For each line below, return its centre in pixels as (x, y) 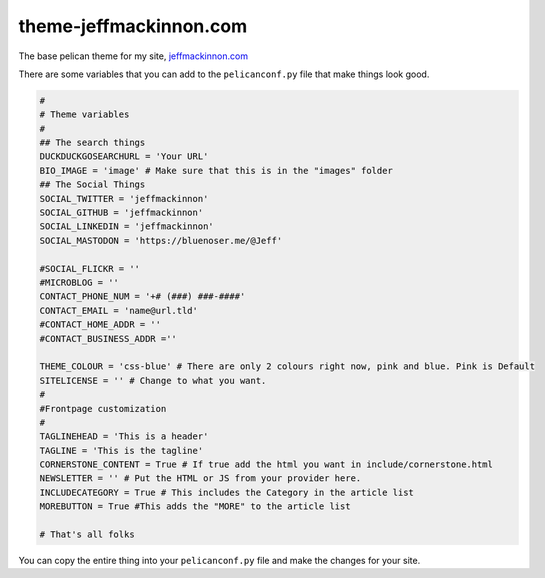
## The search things (92, 143)
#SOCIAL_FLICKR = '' (89, 268)
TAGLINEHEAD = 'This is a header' (124, 436)
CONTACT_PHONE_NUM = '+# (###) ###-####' (142, 296)
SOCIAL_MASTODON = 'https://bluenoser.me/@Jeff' (161, 240)
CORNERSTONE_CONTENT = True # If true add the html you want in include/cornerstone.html (266, 464)
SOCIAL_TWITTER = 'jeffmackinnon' (124, 198)
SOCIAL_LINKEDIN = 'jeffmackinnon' (126, 226)
